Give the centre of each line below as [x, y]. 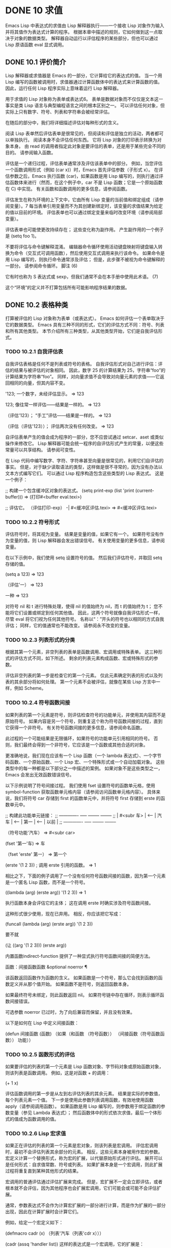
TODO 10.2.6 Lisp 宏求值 [36, 1133]
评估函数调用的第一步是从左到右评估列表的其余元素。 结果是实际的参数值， [84, 1094]
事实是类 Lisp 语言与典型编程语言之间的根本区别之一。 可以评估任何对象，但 [85, 105]
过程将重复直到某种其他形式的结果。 [43, 1171]
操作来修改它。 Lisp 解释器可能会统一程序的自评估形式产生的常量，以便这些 [84, 443]
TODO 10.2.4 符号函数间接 [38, 703]
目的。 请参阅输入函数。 [31, 152]
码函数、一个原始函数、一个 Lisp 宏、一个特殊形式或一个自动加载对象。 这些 [85, 762]
